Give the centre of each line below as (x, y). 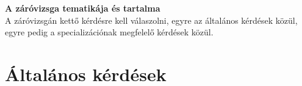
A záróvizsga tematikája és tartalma (83, 8)
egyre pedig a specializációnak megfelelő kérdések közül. (109, 32)
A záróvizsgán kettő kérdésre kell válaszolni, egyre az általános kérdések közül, (151, 20)
